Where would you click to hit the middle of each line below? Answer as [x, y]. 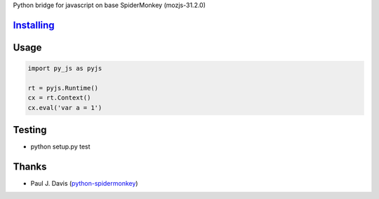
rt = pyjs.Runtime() [63, 88]
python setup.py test [60, 146]
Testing [30, 130]
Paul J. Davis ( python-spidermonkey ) [84, 183]
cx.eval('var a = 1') [65, 108]
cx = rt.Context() [59, 98]
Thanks [30, 166]
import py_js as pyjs [65, 69]
